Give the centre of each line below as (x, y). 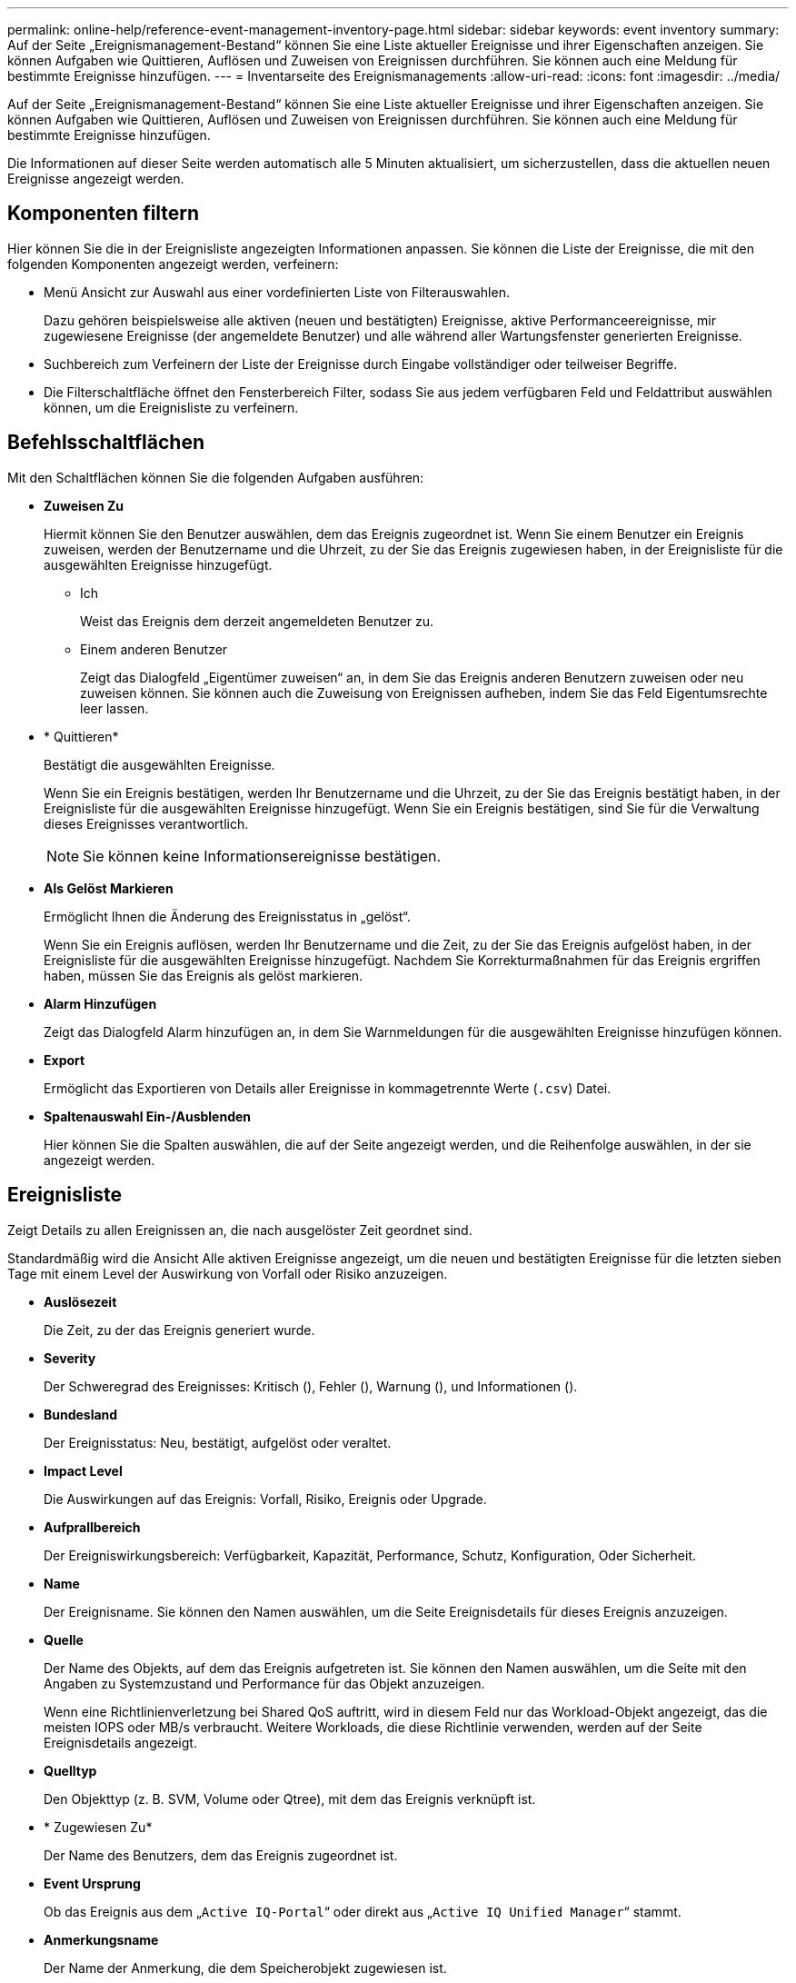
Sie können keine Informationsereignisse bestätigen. (262, 856)
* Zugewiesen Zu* (98, 1827)
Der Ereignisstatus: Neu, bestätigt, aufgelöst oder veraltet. (218, 1442)
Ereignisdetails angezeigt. (120, 1742)
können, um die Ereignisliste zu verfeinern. (171, 407)
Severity (70, 1358)
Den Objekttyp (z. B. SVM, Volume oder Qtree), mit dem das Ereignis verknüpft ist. (290, 1799)
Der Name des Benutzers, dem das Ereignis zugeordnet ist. (221, 1855)
